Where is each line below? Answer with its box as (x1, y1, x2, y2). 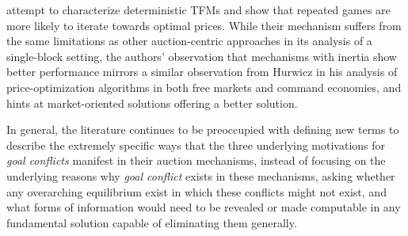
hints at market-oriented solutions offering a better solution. (6, 94, 298, 111)
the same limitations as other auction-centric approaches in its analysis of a (6, 32, 372, 49)
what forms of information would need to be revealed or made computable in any (6, 199, 401, 215)
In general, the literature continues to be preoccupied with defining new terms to (6, 121, 399, 138)
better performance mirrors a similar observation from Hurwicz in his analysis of (6, 63, 398, 80)
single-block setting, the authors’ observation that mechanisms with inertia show (6, 48, 397, 64)
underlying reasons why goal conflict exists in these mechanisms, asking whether (6, 167, 395, 184)
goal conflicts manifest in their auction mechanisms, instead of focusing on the (6, 152, 386, 169)
